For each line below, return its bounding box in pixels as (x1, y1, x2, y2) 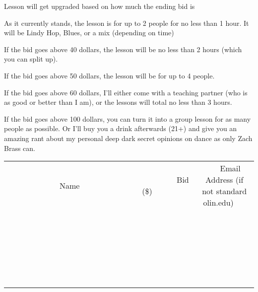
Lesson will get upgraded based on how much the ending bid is (4, 1, 195, 11)
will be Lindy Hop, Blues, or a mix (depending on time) (4, 27, 174, 38)
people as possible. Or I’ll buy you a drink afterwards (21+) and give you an (4, 123, 237, 134)
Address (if (205, 174, 244, 186)
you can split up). (4, 54, 58, 64)
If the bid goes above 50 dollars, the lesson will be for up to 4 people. (4, 70, 215, 80)
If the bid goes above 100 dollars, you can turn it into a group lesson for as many (4, 113, 251, 124)
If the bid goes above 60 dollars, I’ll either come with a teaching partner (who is (4, 87, 248, 97)
